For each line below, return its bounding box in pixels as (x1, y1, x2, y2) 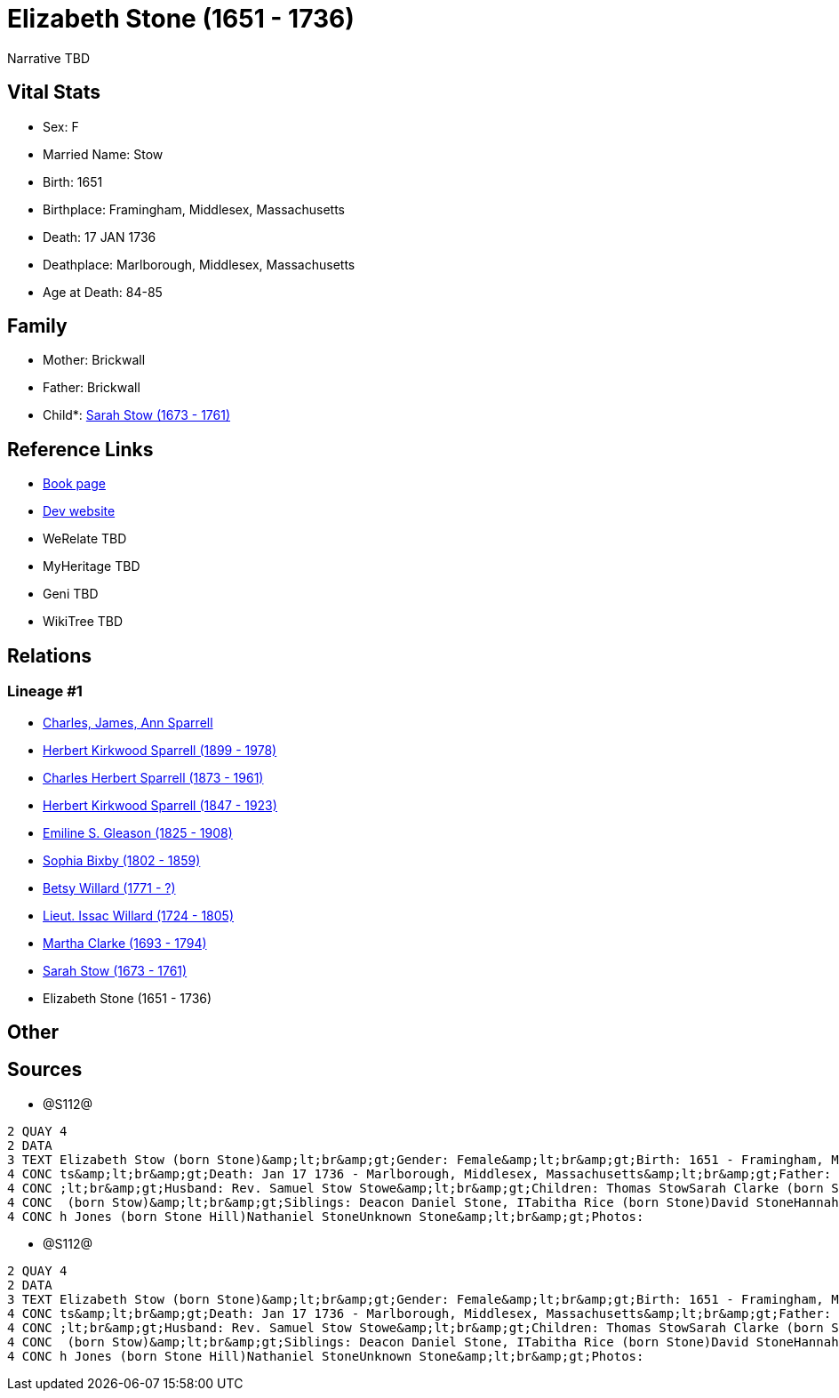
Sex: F (43, 118, 79, 134)
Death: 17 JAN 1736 (43, 229, 156, 245)
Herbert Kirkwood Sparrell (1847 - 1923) (43, 797, 277, 813)
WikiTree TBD (43, 614, 124, 630)
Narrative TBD (7, 50, 90, 66)
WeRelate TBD (43, 531, 127, 547)
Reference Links (7, 438, 154, 461)
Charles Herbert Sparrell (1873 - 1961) (43, 769, 264, 785)
